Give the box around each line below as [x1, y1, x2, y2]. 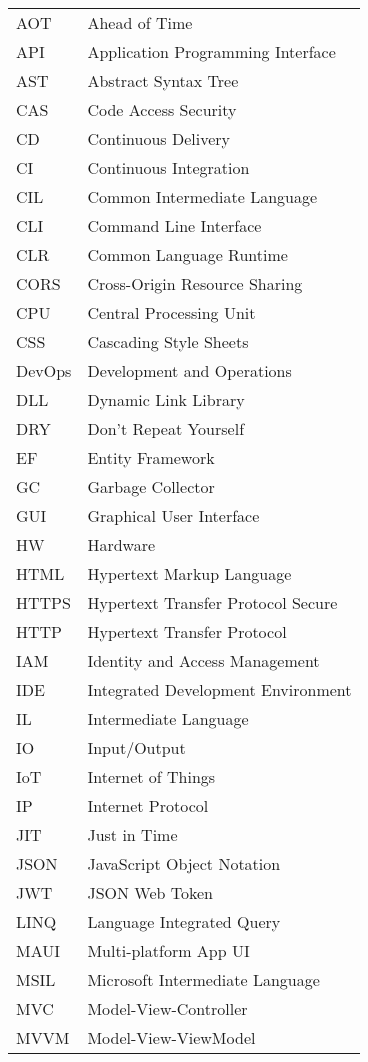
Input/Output [87, 736, 186, 759]
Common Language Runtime [87, 243, 288, 266]
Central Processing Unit [87, 301, 256, 324]
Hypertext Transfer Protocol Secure [87, 591, 338, 614]
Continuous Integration [87, 156, 250, 179]
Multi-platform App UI [87, 939, 250, 962]
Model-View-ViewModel [87, 1026, 256, 1049]
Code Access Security [87, 98, 237, 121]
